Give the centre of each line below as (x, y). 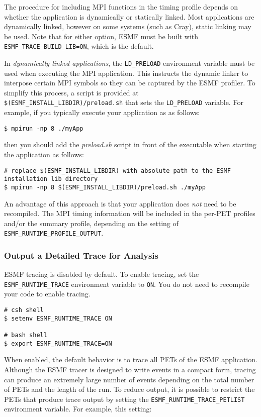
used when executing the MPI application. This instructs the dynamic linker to (126, 73)
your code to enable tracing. (47, 294)
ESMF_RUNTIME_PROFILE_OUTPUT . (54, 233)
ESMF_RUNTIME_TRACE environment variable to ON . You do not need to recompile (127, 284)
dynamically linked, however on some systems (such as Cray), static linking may (128, 26)
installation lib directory (51, 179)
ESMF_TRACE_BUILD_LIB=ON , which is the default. (79, 46)
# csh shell (24, 310)
